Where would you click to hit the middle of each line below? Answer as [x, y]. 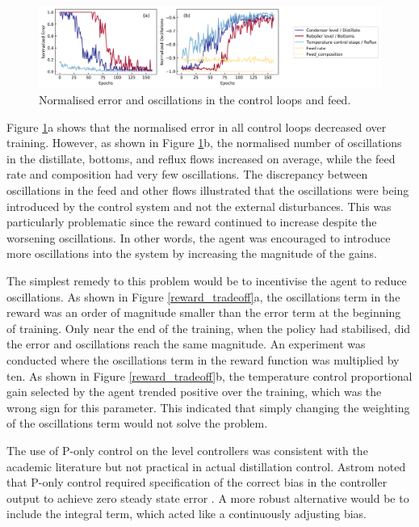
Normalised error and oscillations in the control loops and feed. [195, 100]
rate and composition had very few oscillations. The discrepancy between [187, 174]
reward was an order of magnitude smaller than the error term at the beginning [204, 312]
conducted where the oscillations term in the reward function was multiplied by [203, 359]
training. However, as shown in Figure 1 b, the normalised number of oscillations [204, 143]
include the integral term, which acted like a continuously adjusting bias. [186, 514]
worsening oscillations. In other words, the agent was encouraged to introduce [199, 237]
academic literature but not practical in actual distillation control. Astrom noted [206, 466]
